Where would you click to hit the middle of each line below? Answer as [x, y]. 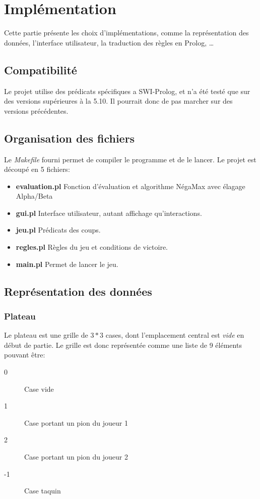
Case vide [39, 389]
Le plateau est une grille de [46, 335]
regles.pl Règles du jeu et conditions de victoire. [92, 247]
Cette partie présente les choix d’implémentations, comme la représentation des [126, 33]
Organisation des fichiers [70, 138]
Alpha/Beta [34, 196]
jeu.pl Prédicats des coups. [58, 230]
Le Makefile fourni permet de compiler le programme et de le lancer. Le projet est [130, 159]
